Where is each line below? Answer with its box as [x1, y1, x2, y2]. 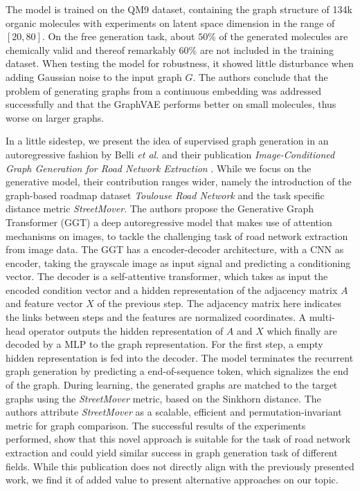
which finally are [267, 323, 337, 337]
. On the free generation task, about [42, 29, 195, 44]
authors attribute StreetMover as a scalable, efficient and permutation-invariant [6, 405, 342, 419]
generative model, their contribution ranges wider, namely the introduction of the [6, 174, 352, 189]
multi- [309, 310, 335, 324]
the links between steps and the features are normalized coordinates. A [6, 310, 307, 324]
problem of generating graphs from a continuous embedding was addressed [6, 83, 321, 98]
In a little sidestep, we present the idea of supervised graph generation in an [6, 133, 329, 148]
